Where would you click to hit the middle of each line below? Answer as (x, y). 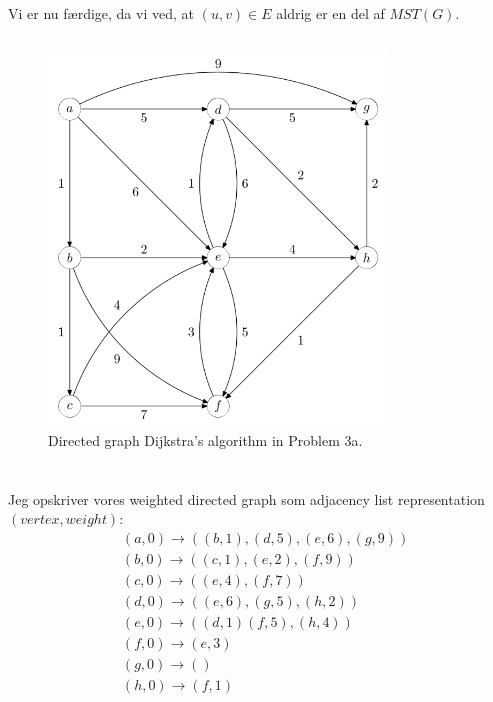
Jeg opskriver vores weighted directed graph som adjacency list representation (246, 498)
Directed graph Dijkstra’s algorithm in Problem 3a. (205, 440)
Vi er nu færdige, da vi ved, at (101, 13)
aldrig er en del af (330, 13)
